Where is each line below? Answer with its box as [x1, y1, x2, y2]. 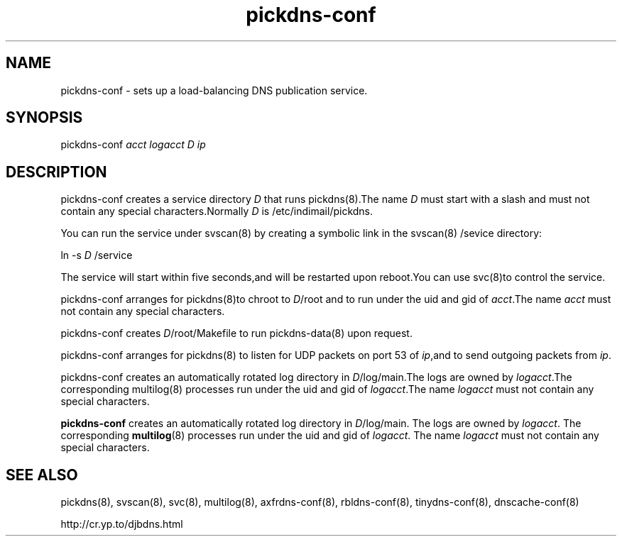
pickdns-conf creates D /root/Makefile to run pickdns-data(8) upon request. [60, 327, 413, 340]
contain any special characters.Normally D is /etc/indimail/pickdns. [60, 205, 373, 218]
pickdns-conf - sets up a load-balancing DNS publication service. [60, 84, 368, 96]
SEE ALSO [6, 465, 78, 484]
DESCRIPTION [6, 162, 107, 181]
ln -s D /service [60, 249, 133, 262]
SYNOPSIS [6, 109, 83, 127]
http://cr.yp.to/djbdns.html [60, 518, 183, 531]
